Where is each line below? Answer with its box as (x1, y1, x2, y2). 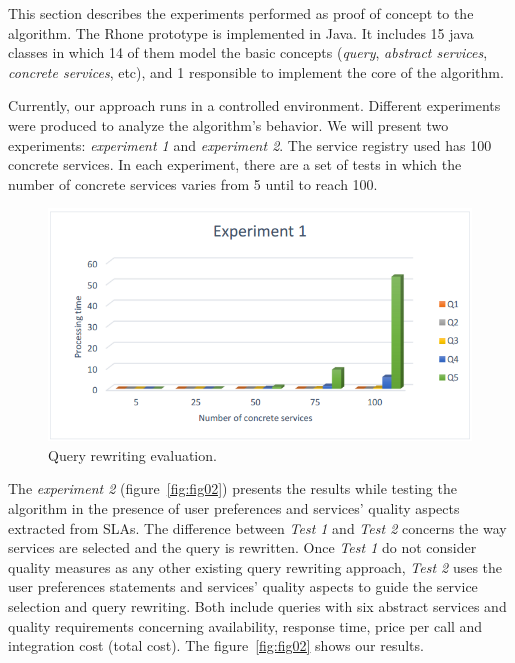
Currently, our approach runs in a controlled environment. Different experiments (8, 95, 501, 116)
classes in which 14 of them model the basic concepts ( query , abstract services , (8, 42, 488, 63)
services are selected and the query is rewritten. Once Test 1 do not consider (8, 537, 477, 558)
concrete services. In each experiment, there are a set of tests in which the (8, 154, 462, 175)
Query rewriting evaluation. (48, 444, 217, 465)
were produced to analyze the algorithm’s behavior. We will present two (8, 114, 449, 135)
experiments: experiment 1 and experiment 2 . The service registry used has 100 (8, 134, 492, 155)
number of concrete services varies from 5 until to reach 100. (8, 173, 378, 194)
